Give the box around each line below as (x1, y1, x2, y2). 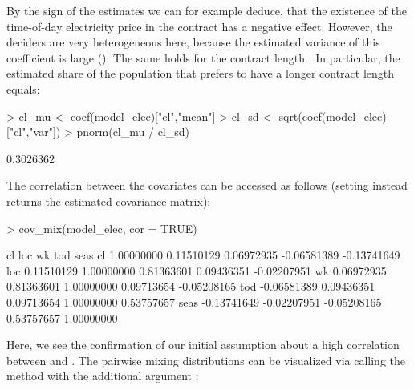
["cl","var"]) (6, 123, 61, 140)
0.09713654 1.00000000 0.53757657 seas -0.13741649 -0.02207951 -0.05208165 (6, 293, 382, 310)
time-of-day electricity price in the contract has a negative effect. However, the (6, 18, 392, 34)
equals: (6, 80, 40, 97)
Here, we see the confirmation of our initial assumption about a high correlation (6, 336, 400, 353)
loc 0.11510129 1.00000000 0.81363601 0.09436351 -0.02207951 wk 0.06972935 (6, 262, 387, 279)
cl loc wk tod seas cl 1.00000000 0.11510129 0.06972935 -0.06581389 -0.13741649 (6, 247, 400, 263)
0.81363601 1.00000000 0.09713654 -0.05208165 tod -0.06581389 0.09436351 (6, 278, 375, 295)
